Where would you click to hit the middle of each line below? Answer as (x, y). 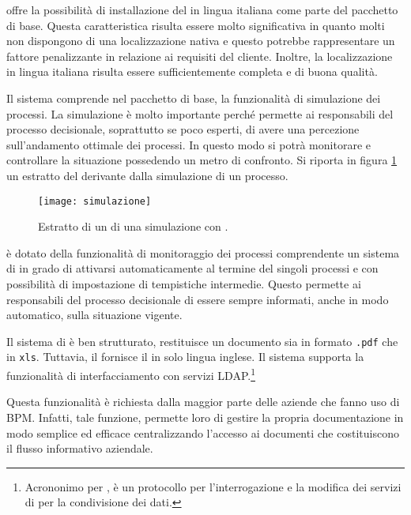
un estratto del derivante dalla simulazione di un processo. (147, 175)
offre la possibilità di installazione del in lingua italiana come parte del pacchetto (202, 9)
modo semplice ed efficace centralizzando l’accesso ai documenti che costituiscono (203, 432)
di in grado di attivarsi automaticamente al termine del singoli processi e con (192, 268)
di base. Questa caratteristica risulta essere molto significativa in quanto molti (196, 25)
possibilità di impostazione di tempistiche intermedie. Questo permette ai (184, 283)
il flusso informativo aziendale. (80, 448)
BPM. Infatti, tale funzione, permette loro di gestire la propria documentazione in (205, 417)
